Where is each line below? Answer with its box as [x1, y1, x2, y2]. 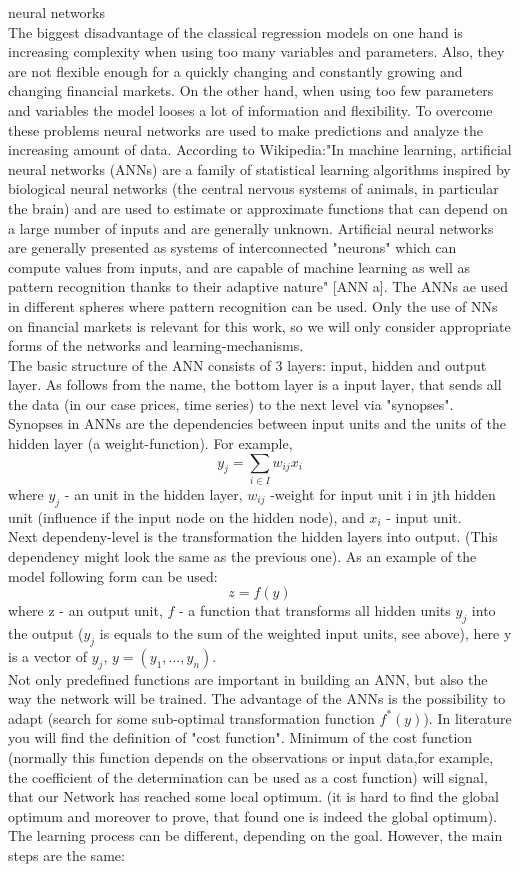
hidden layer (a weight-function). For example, [8, 433, 293, 454]
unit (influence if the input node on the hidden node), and [8, 506, 365, 527]
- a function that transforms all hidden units [179, 600, 451, 621]
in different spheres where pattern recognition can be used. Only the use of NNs [8, 295, 498, 316]
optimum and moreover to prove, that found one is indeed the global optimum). [8, 805, 498, 826]
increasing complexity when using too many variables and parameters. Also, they [8, 41, 505, 62]
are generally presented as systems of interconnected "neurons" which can [8, 237, 457, 258]
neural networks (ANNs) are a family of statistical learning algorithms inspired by [8, 158, 511, 179]
